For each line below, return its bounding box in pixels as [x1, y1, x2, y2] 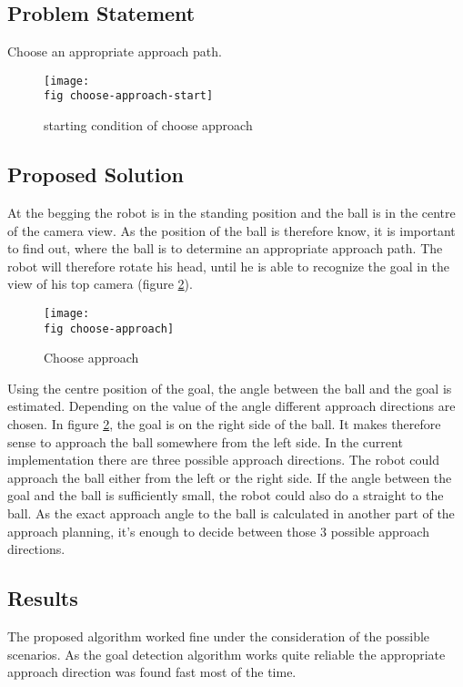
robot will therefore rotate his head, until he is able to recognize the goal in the [7, 256, 450, 275]
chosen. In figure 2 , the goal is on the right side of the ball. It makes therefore [7, 414, 441, 433]
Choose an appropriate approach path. [7, 42, 222, 61]
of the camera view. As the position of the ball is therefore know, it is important [7, 220, 456, 240]
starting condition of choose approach [44, 116, 253, 135]
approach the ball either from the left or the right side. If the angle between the [7, 467, 452, 487]
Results [7, 584, 78, 612]
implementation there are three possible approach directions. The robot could [7, 450, 439, 469]
